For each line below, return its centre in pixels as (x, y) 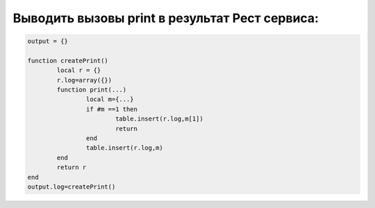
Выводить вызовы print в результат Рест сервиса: (166, 18)
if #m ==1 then (112, 109)
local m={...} (110, 99)
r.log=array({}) (84, 80)
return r (72, 167)
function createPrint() (68, 60)
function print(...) (92, 90)
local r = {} (79, 70)
